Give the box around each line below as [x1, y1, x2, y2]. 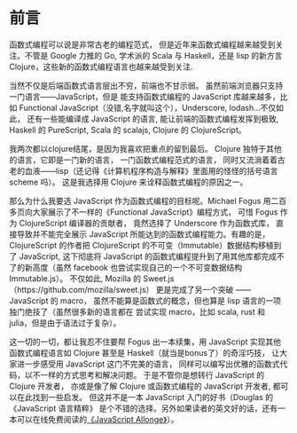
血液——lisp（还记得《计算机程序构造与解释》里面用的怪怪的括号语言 [24, 165, 278, 176]
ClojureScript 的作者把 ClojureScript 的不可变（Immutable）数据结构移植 [9, 240, 274, 250]
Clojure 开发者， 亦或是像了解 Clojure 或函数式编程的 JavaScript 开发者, [9, 381, 271, 391]
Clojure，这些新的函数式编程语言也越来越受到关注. [9, 61, 193, 72]
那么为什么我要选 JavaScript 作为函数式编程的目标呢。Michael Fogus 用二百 [9, 195, 287, 206]
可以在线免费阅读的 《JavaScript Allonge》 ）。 [16, 413, 179, 424]
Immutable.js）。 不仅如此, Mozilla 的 [9, 272, 142, 284]
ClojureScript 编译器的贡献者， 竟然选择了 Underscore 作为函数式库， [19, 217, 275, 228]
